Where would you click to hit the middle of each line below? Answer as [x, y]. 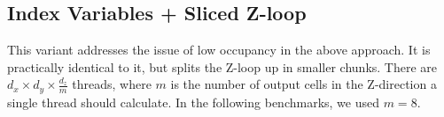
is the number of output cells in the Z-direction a [304, 84]
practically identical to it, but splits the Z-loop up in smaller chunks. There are [222, 66]
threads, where [112, 84]
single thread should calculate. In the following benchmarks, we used [193, 102]
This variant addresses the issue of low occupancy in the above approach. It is [219, 50]
